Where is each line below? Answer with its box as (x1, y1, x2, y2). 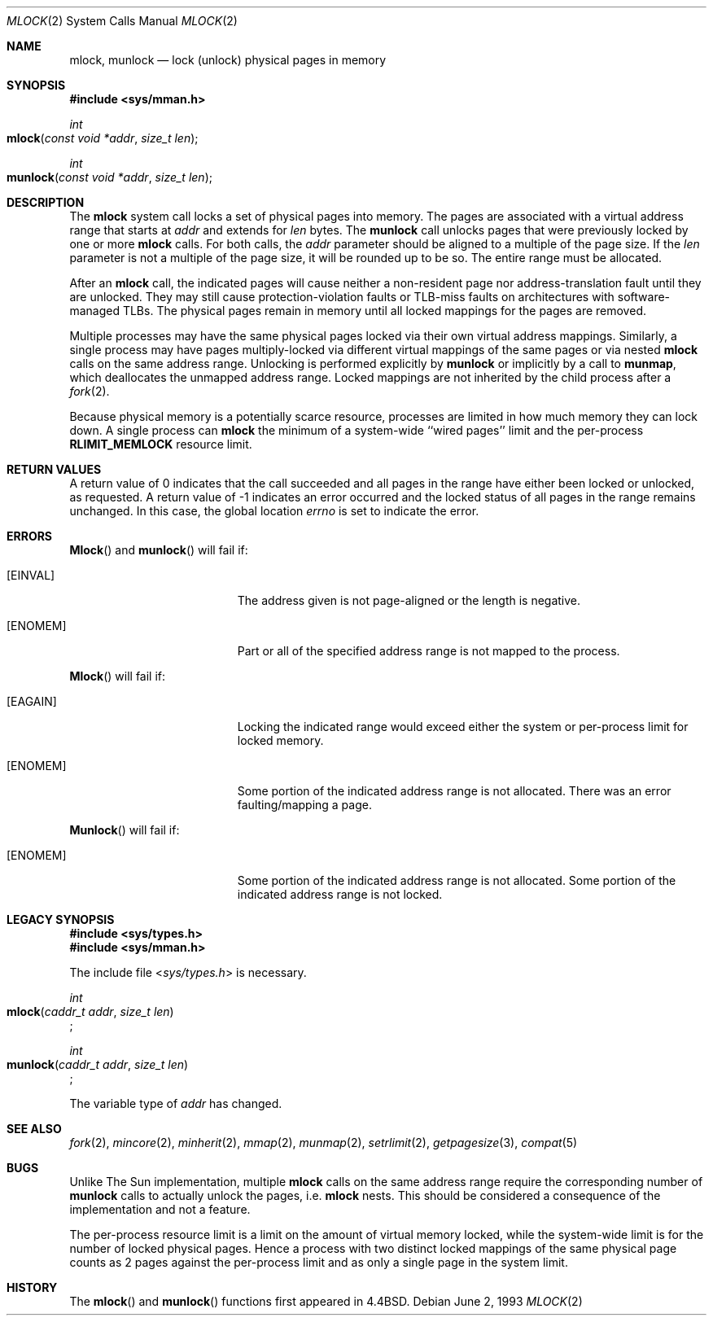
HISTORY (7, 1280, 58, 1294)
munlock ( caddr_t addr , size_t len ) (7, 1057, 189, 1071)
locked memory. (237, 733, 324, 747)
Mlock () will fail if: (69, 669, 166, 683)
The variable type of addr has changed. (69, 1097, 282, 1110)
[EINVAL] (7, 568, 55, 582)
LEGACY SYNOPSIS (7, 913, 115, 926)
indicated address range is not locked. (237, 887, 443, 901)
